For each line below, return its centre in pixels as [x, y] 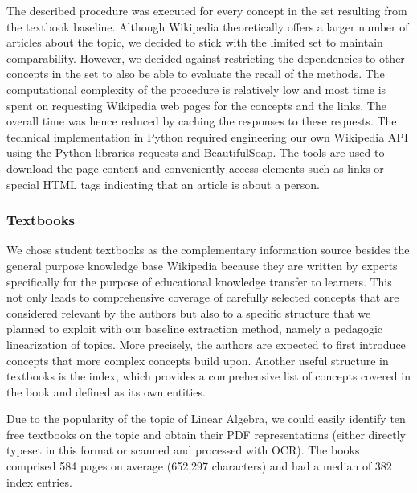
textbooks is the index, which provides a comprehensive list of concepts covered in [208, 376]
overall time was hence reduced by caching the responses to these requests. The [202, 121]
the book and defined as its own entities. [106, 391]
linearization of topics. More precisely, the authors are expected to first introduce [206, 344]
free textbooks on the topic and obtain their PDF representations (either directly [206, 434]
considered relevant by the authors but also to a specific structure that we [189, 312]
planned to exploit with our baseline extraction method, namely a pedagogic [195, 329]
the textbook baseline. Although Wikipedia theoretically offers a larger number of [208, 26]
